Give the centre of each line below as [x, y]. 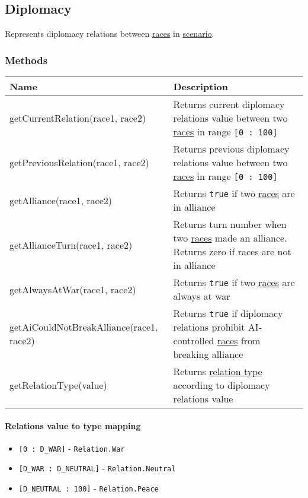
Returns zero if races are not [232, 252]
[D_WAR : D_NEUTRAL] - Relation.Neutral [97, 468]
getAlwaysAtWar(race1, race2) [73, 289]
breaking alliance [208, 354]
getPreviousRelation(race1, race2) [79, 163]
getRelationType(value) [58, 385]
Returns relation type [218, 372]
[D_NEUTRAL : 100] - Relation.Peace [89, 488]
